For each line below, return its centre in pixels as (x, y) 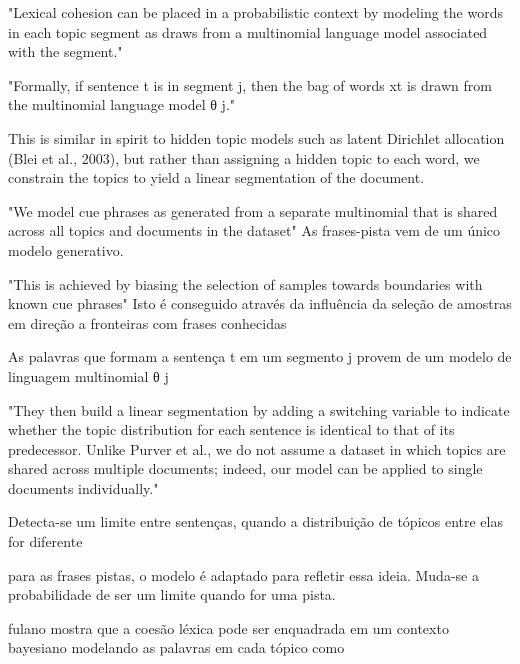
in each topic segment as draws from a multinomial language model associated (248, 31)
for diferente (45, 541)
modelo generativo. (66, 249)
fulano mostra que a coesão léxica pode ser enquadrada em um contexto (228, 627)
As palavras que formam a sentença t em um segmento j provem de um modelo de (260, 356)
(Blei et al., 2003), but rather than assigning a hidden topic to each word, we (244, 157)
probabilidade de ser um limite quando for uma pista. (172, 594)
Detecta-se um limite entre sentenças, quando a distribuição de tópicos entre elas (255, 521)
